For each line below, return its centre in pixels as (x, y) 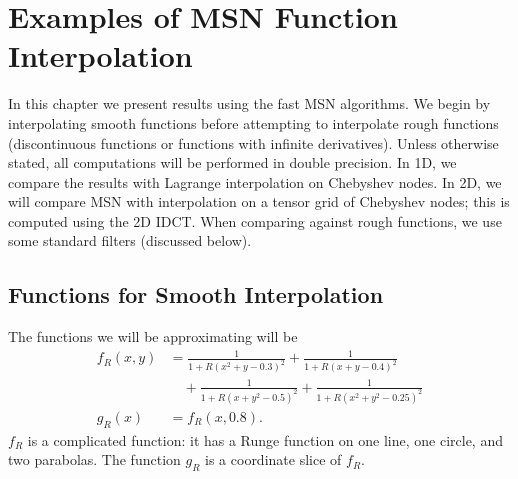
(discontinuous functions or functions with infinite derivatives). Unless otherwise (253, 142)
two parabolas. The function (94, 459)
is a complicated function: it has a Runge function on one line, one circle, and (265, 439)
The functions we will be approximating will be (153, 336)
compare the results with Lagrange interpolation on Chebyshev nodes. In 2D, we (255, 181)
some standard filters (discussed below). (130, 240)
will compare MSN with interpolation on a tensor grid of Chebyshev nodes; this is (259, 201)
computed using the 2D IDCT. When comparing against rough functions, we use (255, 220)
